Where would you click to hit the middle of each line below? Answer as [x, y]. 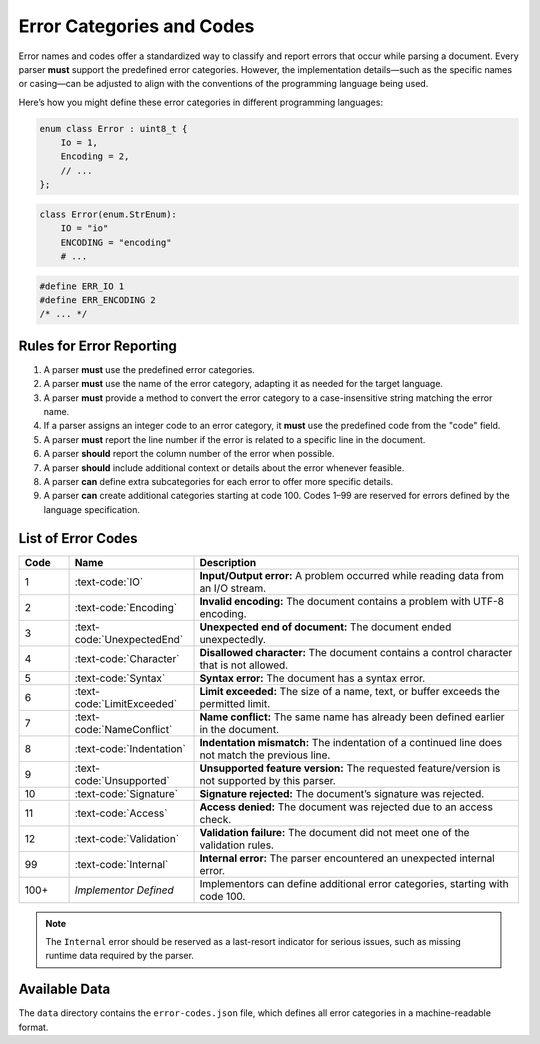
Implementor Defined [124, 890]
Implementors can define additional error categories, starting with [354, 883]
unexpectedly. [233, 639]
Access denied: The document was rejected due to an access [346, 807]
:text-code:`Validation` [127, 838]
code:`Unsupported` [122, 780]
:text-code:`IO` [109, 582]
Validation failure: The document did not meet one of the [334, 832]
